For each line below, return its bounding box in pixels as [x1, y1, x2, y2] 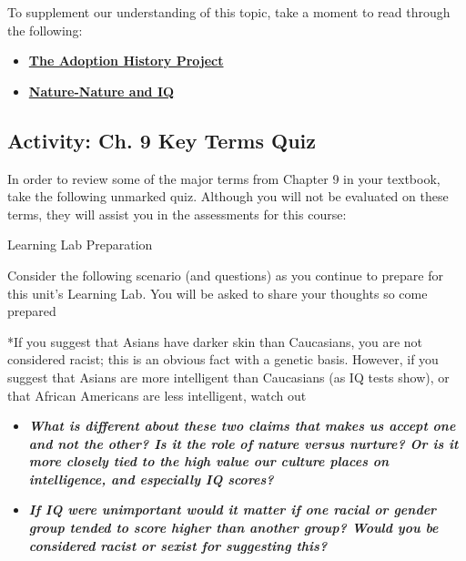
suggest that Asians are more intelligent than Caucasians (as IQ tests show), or [7, 367, 450, 386]
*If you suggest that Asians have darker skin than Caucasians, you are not [7, 331, 423, 351]
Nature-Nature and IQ [28, 81, 175, 100]
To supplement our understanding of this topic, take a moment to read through [7, 3, 451, 21]
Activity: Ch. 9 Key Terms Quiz [7, 126, 317, 154]
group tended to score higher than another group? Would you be [28, 518, 439, 537]
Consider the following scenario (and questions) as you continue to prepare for [7, 265, 443, 284]
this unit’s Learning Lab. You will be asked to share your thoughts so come [7, 283, 428, 302]
